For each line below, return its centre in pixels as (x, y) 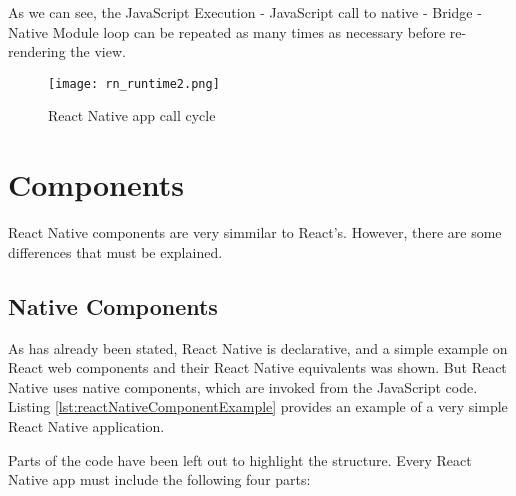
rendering (37, 51)
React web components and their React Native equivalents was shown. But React (257, 367)
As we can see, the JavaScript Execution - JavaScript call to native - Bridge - (245, 12)
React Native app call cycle (132, 115)
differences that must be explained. (115, 251)
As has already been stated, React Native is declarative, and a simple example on (258, 347)
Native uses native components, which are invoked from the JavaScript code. (243, 386)
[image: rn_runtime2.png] (134, 83)
